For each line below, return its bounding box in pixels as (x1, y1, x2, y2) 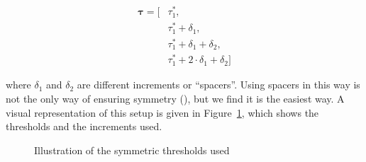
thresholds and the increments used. (6, 119, 162, 134)
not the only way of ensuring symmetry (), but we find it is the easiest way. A (6, 91, 345, 105)
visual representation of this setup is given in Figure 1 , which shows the (6, 105, 319, 120)
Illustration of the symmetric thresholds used (34, 142, 230, 157)
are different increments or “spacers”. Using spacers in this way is (77, 77, 360, 92)
